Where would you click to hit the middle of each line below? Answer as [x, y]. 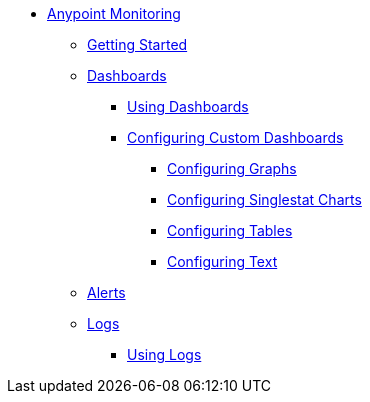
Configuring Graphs [232, 168]
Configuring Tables [230, 230]
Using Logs [164, 354]
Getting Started [137, 44]
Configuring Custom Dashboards [235, 137]
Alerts [106, 292]
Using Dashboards [188, 106]
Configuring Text [222, 261]
